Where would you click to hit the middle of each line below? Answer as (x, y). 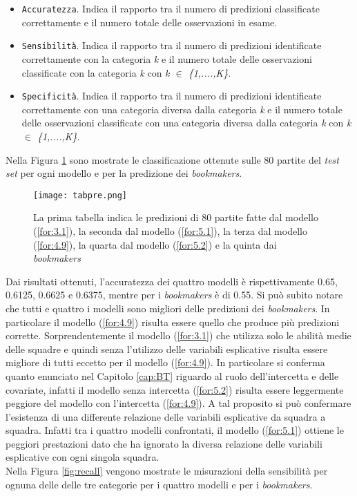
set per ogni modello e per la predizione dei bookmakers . (124, 173)
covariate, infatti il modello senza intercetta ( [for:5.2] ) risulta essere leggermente (175, 389)
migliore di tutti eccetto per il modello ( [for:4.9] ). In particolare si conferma (165, 362)
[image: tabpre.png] (80, 195)
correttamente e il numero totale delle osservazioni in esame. (149, 22)
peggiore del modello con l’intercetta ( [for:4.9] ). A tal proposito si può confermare (178, 403)
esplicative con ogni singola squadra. (83, 457)
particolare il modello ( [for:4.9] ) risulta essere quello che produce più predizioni (173, 322)
